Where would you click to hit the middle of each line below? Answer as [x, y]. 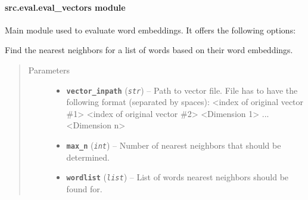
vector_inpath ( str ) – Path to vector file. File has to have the [182, 90]
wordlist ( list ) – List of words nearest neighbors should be [178, 177]
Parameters [49, 70]
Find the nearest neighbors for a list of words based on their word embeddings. [149, 50]
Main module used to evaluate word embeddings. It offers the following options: [150, 30]
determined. [88, 157]
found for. [84, 188]
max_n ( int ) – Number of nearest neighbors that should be [174, 145]
